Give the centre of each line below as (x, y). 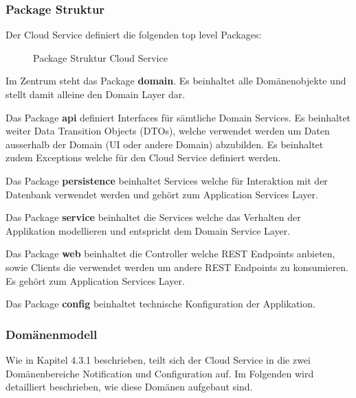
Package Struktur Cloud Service (100, 57)
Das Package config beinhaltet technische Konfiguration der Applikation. (160, 304)
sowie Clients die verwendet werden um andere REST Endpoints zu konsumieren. (177, 267)
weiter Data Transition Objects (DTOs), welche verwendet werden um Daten (168, 131)
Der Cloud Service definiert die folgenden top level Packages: (134, 35)
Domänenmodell (52, 334)
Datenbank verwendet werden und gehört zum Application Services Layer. (162, 194)
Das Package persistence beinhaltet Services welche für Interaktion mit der (167, 180)
